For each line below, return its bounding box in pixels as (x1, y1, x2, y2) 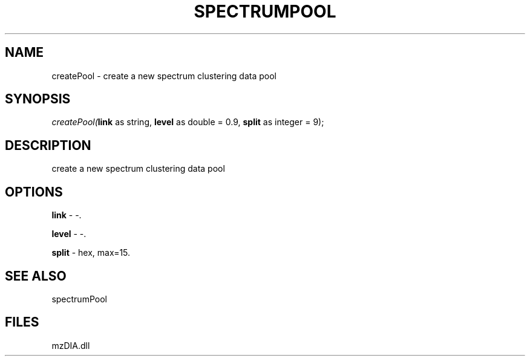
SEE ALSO (5, 268, 67, 284)
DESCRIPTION (5, 137, 91, 153)
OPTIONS (5, 184, 63, 200)
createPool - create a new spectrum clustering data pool (51, 70, 277, 81)
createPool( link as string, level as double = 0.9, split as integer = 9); (51, 117, 324, 128)
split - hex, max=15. (51, 247, 131, 258)
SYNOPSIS (5, 91, 71, 107)
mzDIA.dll (51, 340, 90, 351)
